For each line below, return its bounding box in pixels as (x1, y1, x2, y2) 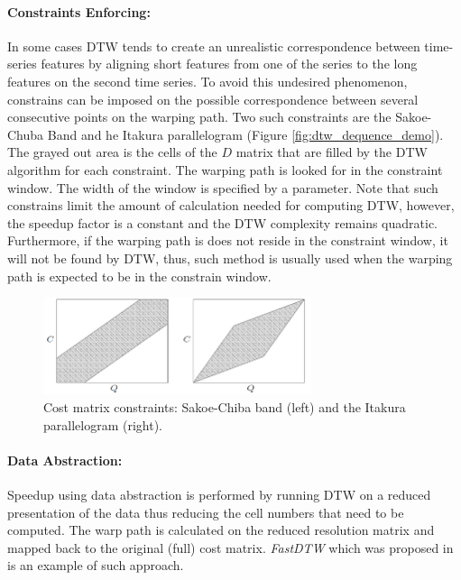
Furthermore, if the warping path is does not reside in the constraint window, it (7, 231, 448, 250)
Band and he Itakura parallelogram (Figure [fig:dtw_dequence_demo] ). (47, 124, 444, 143)
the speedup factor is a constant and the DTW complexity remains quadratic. (7, 213, 438, 232)
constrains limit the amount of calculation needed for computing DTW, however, (7, 196, 455, 215)
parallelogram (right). (43, 415, 162, 434)
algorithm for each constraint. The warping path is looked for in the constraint (7, 160, 443, 179)
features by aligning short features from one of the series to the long (41, 54, 418, 73)
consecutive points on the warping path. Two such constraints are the (7, 107, 392, 126)
